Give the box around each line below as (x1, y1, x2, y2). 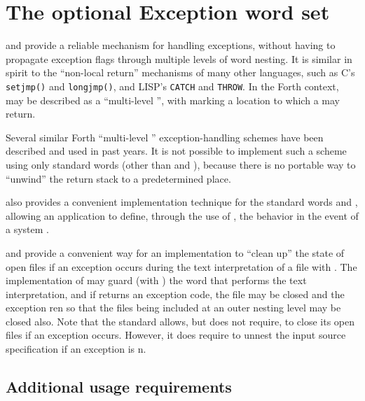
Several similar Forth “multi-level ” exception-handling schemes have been (6, 129, 324, 144)
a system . (6, 222, 49, 237)
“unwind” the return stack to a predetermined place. (6, 171, 231, 185)
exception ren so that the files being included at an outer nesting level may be (6, 300, 341, 315)
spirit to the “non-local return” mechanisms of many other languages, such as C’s (6, 65, 355, 80)
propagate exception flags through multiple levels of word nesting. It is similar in (6, 51, 352, 66)
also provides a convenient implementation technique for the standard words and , (6, 195, 358, 209)
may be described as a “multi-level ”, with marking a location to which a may (6, 92, 340, 107)
